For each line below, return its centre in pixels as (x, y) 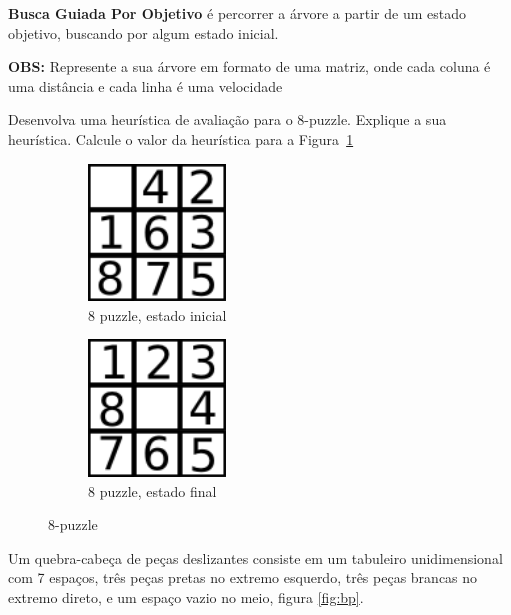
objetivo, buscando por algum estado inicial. (143, 32)
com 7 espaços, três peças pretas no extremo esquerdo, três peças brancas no (243, 577)
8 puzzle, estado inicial (157, 314)
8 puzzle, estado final (152, 490)
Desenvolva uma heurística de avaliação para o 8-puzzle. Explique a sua (227, 119)
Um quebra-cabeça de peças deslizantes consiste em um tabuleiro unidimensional (255, 557)
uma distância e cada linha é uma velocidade (145, 85)
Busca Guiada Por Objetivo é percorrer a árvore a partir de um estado (237, 13)
